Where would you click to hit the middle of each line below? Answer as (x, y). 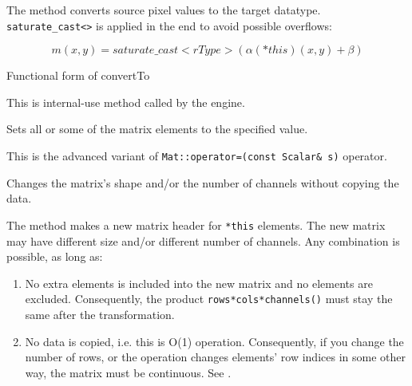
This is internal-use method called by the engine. (126, 102)
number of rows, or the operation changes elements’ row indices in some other (215, 357)
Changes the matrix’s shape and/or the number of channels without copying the (203, 182)
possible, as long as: (55, 256)
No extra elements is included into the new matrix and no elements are (199, 283)
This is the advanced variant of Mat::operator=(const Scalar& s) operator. (197, 156)
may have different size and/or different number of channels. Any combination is (203, 240)
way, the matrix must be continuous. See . (128, 372)
